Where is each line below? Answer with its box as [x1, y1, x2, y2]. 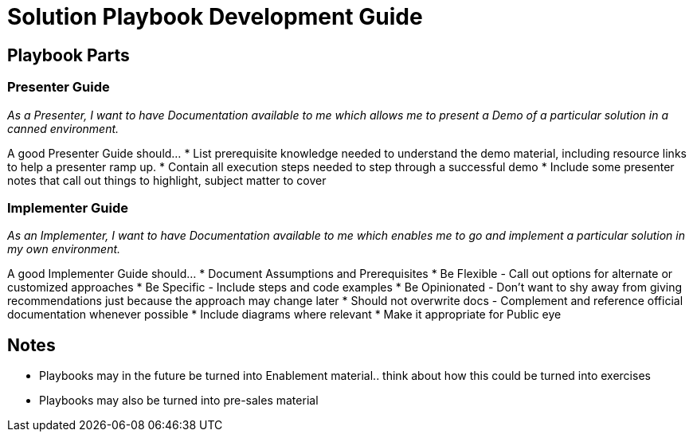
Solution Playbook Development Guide [7, 3, 423, 30]
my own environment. [7, 242, 121, 256]
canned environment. [7, 121, 119, 135]
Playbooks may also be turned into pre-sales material [39, 393, 319, 408]
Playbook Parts [7, 45, 130, 65]
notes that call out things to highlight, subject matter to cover [7, 173, 327, 187]
